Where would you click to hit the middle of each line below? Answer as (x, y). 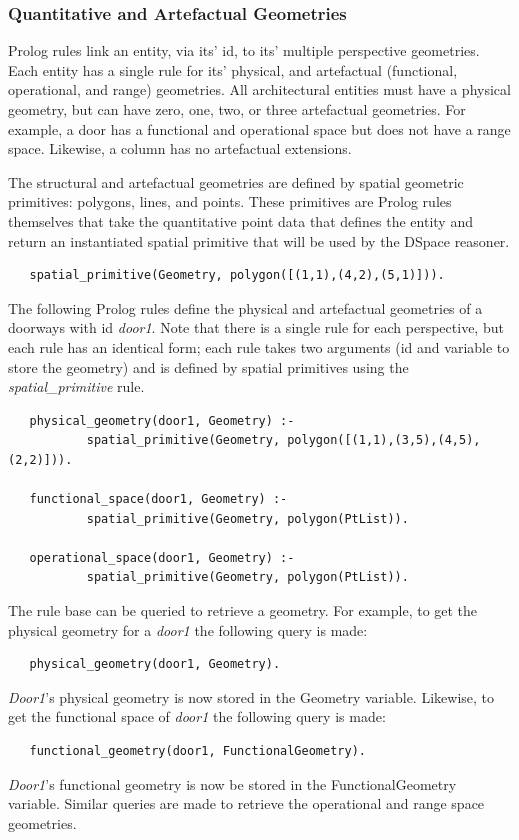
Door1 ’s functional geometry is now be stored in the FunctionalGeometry (232, 783)
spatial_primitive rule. (76, 386)
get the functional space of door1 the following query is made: (197, 716)
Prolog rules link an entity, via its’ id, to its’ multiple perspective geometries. (244, 50)
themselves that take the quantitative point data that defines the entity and (240, 220)
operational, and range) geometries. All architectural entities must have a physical (259, 89)
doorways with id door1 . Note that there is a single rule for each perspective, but (256, 327)
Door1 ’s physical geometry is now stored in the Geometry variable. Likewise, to (251, 696)
